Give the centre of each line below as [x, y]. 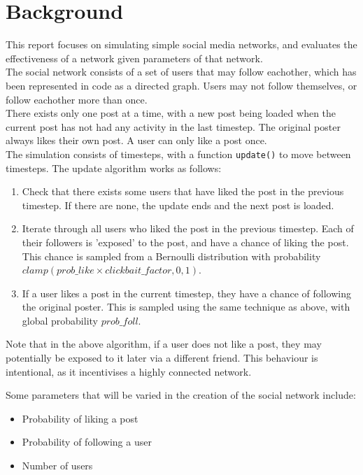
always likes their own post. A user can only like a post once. [136, 140]
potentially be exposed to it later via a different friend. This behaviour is [162, 358]
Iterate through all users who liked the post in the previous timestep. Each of [188, 228]
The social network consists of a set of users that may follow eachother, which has [181, 72]
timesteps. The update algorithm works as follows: [114, 168]
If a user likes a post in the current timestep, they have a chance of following [186, 293]
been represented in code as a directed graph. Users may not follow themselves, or [181, 85]
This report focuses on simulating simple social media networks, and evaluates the [181, 44]
